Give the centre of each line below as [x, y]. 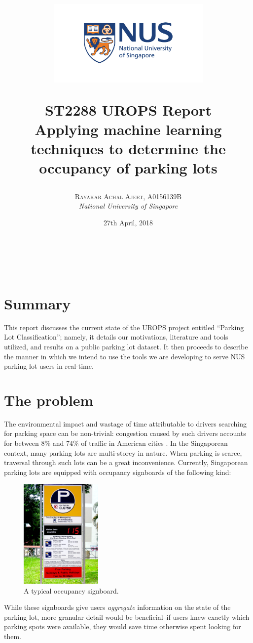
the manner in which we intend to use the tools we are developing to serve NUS [125, 356]
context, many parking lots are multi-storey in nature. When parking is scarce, [123, 452]
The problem [49, 400]
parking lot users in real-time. [49, 366]
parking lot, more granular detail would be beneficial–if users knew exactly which [127, 617]
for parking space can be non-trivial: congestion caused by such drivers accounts [125, 433]
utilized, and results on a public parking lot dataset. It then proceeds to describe [126, 346]
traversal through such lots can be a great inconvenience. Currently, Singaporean [126, 462]
